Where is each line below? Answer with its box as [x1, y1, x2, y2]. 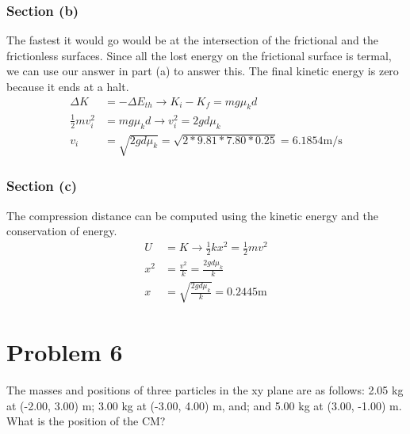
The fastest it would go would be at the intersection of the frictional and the [6, 32, 378, 48]
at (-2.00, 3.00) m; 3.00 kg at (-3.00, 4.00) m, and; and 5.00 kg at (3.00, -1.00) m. [6, 397, 402, 413]
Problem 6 [6, 336, 123, 368]
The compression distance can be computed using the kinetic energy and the [6, 207, 378, 223]
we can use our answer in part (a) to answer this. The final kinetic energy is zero [6, 63, 399, 79]
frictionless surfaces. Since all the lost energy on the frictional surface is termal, [6, 47, 392, 63]
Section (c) [6, 176, 78, 196]
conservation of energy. [6, 223, 117, 239]
